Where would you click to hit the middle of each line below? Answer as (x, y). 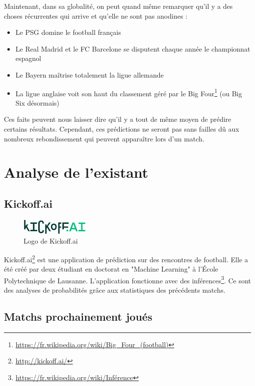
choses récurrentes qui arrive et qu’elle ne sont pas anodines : (96, 15)
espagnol (28, 58)
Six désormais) (38, 102)
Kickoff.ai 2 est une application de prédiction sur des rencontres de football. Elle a (126, 258)
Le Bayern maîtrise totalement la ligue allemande (89, 74)
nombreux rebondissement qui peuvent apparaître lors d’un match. (104, 138)
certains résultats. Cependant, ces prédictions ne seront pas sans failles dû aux (122, 129)
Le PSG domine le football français (68, 32)
